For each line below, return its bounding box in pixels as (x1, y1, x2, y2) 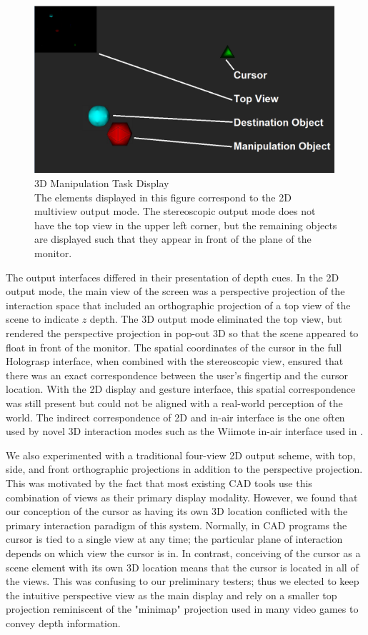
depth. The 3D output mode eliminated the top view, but (89, 311, 342, 326)
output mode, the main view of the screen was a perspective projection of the (6, 284, 345, 299)
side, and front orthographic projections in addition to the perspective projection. (6, 461, 363, 476)
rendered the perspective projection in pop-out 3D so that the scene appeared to (6, 326, 359, 340)
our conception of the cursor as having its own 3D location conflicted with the (6, 504, 348, 519)
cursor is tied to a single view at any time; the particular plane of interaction (6, 531, 343, 546)
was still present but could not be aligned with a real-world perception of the (6, 395, 343, 410)
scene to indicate (6, 311, 79, 326)
